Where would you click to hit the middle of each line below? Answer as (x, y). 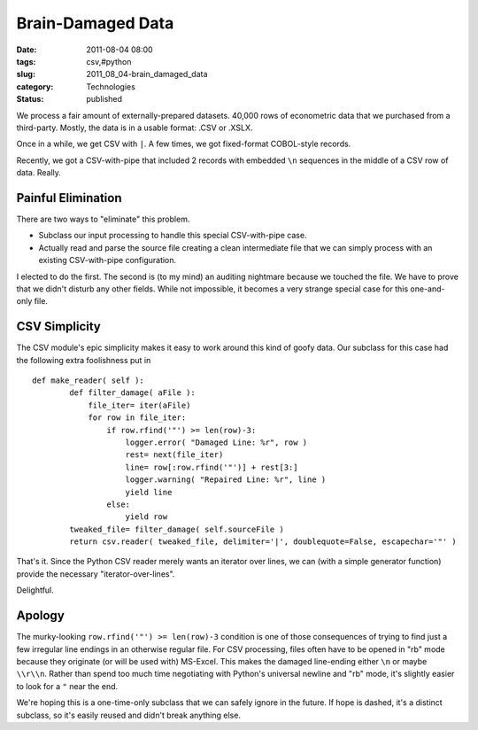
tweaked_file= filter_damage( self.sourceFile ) (177, 529)
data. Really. (39, 173)
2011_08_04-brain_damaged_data (147, 74)
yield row (146, 517)
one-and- (428, 289)
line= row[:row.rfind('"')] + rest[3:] (212, 467)
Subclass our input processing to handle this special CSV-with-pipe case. (173, 236)
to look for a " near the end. (67, 686)
